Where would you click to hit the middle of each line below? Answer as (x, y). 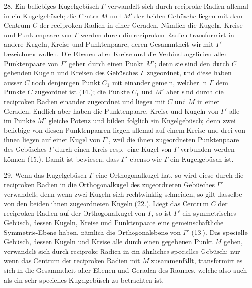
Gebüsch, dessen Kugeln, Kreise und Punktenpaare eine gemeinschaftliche (114, 223)
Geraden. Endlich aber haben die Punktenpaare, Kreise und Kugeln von (111, 111)
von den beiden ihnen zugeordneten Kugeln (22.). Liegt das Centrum (106, 203)
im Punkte (20, 120)
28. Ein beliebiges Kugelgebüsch (51, 6)
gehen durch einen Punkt (106, 63)
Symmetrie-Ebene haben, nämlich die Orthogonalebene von (92, 232)
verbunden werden (207, 149)
